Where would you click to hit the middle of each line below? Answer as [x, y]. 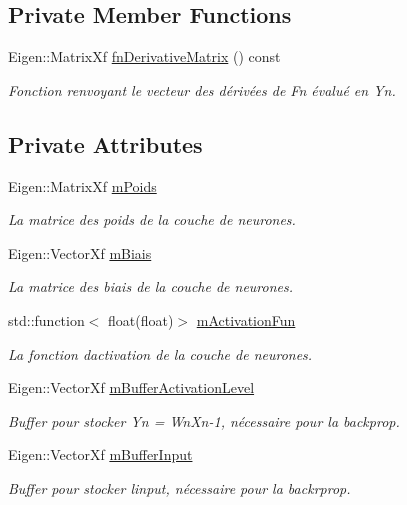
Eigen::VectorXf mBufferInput [100, 454]
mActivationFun [246, 319]
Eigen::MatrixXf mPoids [82, 185]
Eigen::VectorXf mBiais [80, 252]
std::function [46, 319]
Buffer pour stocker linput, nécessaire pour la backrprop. [179, 487]
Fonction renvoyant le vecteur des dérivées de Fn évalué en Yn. [202, 89]
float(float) [141, 319]
